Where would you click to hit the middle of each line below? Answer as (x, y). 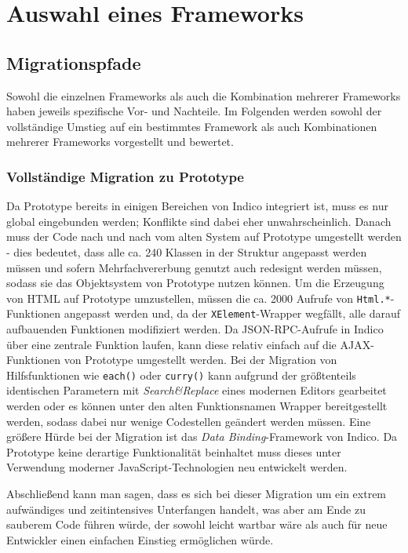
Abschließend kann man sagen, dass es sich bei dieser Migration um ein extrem (197, 494)
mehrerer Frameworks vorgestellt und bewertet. (120, 142)
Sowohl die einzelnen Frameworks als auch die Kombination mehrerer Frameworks (204, 95)
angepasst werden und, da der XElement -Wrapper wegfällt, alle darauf (232, 313)
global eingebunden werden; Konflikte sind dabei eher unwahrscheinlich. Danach (199, 221)
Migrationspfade (74, 62)
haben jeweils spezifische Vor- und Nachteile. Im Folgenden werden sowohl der (194, 111)
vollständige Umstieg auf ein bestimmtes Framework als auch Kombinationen (192, 126)
